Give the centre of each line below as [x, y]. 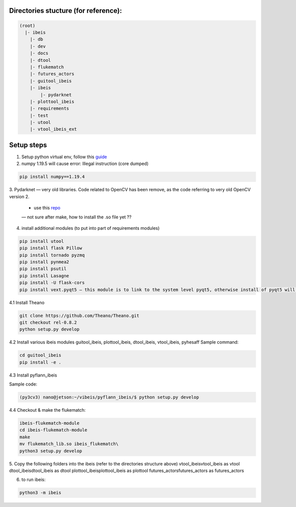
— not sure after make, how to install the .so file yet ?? [76, 217]
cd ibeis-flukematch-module [53, 430]
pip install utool [42, 241]
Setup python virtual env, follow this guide [64, 157]
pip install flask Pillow [51, 248]
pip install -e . [40, 362]
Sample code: [23, 384]
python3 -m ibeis [40, 493]
